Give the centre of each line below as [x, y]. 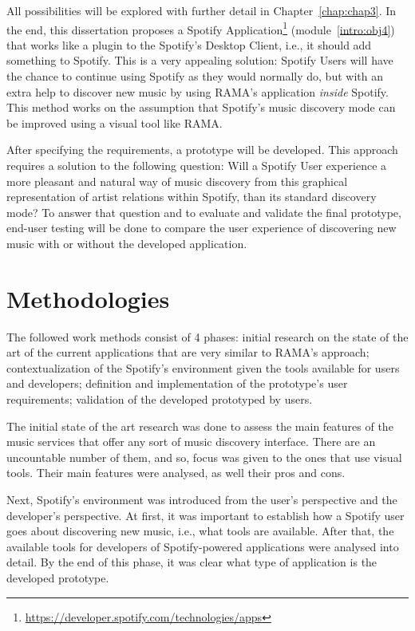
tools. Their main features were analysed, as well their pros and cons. [176, 473]
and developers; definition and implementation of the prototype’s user [177, 383]
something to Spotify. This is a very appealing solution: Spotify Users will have [200, 60]
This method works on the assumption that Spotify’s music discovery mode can [201, 107]
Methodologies [88, 298]
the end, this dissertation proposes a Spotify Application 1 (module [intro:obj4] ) [201, 28]
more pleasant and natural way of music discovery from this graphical [177, 181]
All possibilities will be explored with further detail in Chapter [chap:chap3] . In [202, 10]
